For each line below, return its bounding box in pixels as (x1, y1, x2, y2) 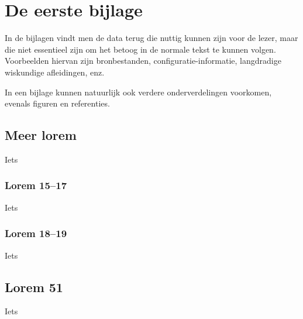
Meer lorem (5, 126, 77, 144)
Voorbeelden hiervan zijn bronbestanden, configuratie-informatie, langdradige (5, 54, 281, 67)
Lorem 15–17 (5, 178, 67, 193)
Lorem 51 (5, 277, 63, 296)
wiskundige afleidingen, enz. (5, 66, 105, 78)
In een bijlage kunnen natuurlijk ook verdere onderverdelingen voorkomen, (5, 85, 272, 98)
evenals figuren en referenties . (5, 97, 110, 109)
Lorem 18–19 (5, 226, 67, 241)
